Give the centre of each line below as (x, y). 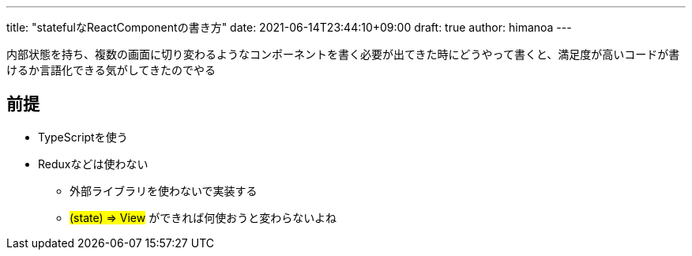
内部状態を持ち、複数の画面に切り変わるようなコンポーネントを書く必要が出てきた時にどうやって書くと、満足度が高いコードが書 (343, 54)
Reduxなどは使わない (93, 164)
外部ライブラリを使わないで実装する (164, 190)
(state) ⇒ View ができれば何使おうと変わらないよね (203, 217)
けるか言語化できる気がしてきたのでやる (111, 70)
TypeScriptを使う (83, 137)
